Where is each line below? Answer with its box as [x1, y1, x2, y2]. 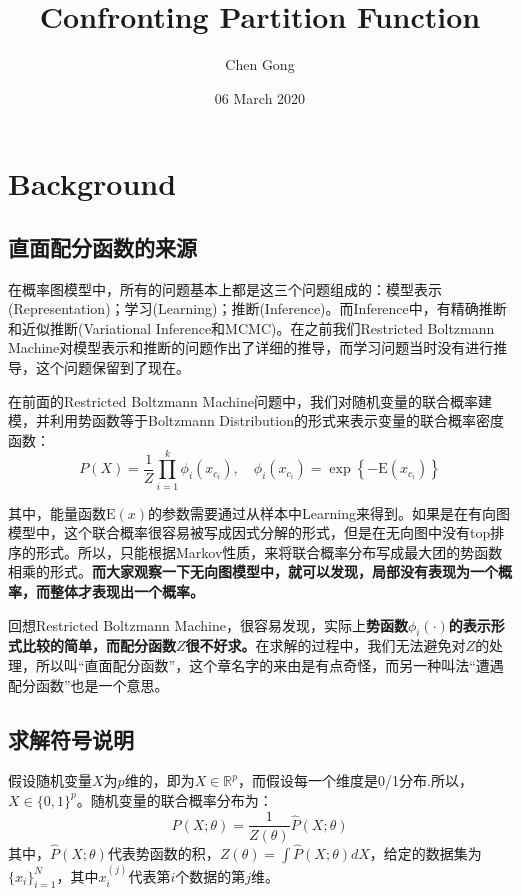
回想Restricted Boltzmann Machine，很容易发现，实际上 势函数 [8, 614, 408, 635]
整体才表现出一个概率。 [49, 580, 204, 601]
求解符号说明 [8, 723, 134, 754]
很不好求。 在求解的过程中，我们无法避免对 [185, 635, 466, 656]
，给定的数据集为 [369, 842, 482, 863]
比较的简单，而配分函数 [21, 635, 176, 656]
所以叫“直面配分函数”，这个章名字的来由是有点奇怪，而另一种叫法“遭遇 [35, 654, 504, 675]
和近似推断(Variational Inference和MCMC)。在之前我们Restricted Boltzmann [8, 317, 495, 338]
